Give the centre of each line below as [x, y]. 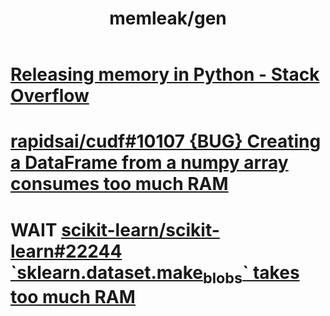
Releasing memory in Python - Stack [165, 74]
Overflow [50, 96]
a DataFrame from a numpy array [149, 163]
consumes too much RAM [119, 184]
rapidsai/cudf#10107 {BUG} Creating [166, 141]
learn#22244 [66, 251]
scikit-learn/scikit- [140, 229]
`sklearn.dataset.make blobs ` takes [155, 274]
